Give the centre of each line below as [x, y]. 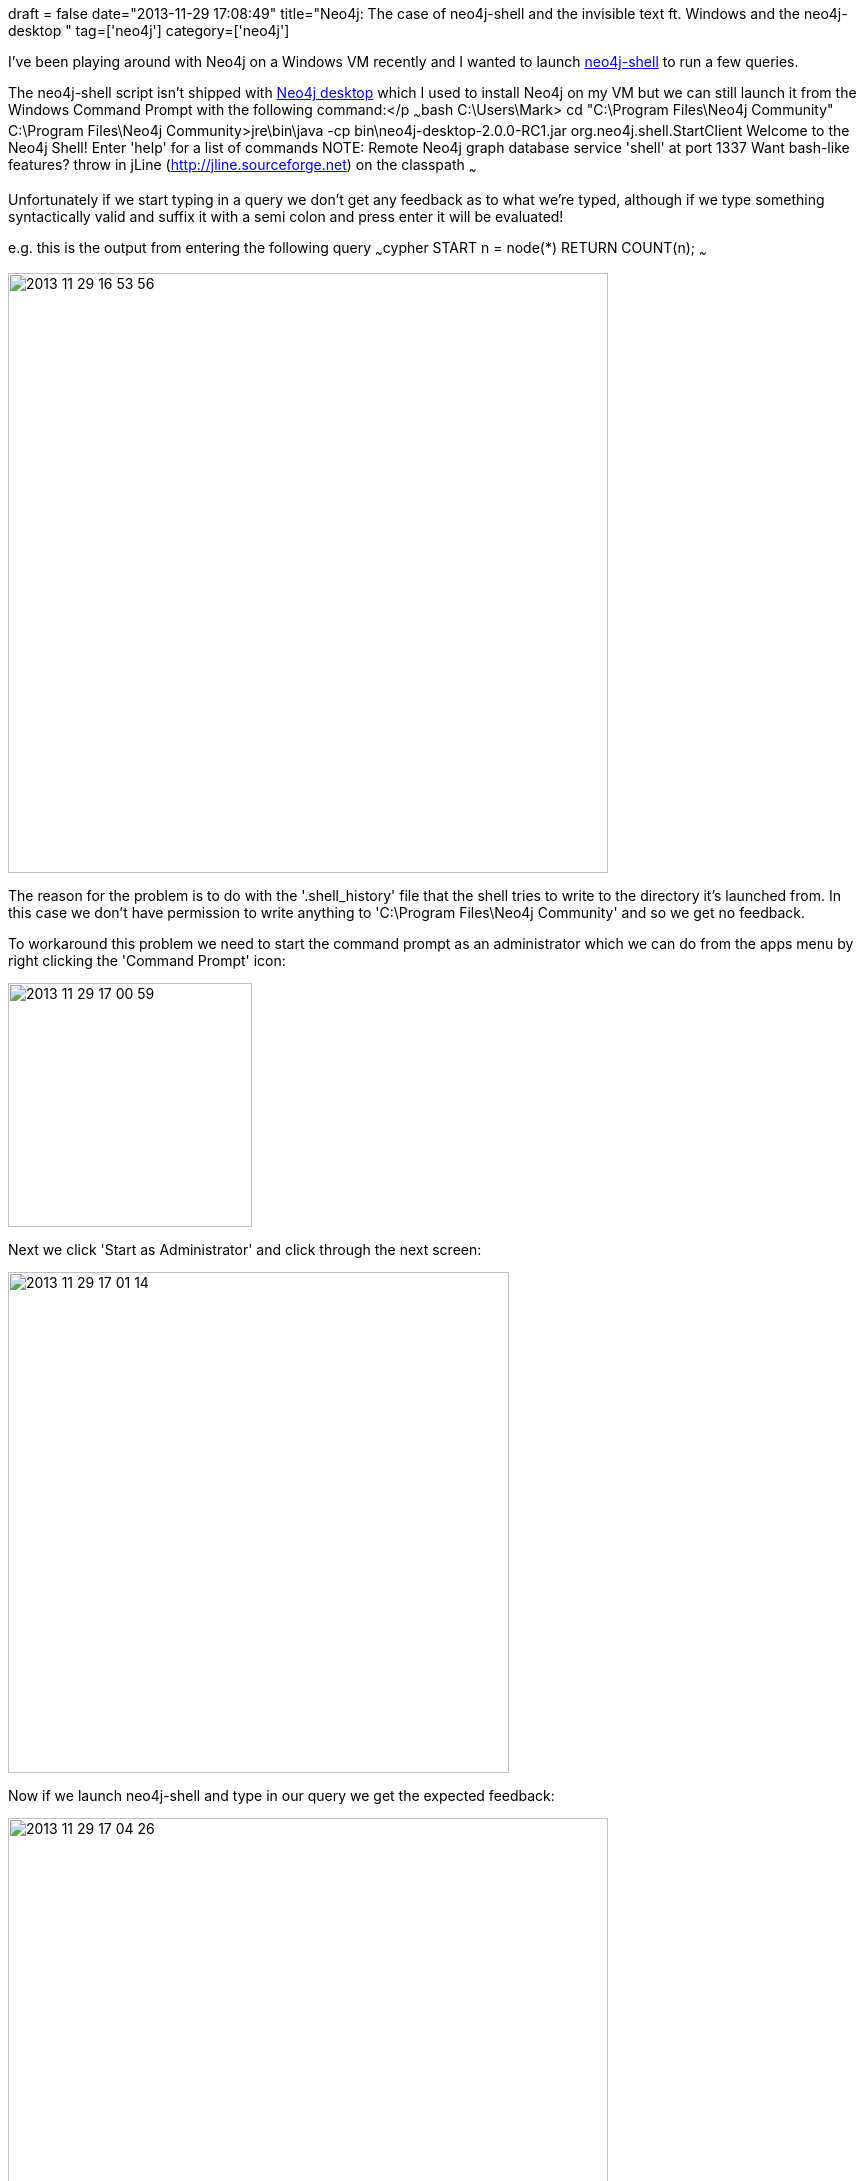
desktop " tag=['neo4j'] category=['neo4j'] [149, 30]
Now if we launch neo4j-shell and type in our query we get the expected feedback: [281, 1796]
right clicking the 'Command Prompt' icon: [147, 961]
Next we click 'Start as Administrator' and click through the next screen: [245, 1250]
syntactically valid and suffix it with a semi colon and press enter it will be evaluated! [286, 216]
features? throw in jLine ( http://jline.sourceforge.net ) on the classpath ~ [242, 166]
